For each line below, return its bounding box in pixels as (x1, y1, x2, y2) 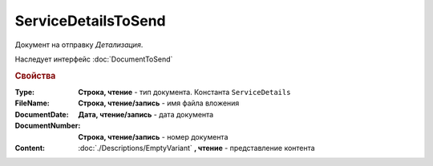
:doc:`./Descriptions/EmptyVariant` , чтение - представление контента (78, 143, 316, 152)
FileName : (14, 98, 50, 108)
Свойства (14, 70, 56, 81)
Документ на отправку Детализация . (14, 40, 144, 49)
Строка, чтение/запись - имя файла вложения (78, 98, 240, 108)
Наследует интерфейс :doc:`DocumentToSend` (14, 54, 173, 64)
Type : (14, 87, 35, 97)
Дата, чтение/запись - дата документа (78, 109, 214, 119)
